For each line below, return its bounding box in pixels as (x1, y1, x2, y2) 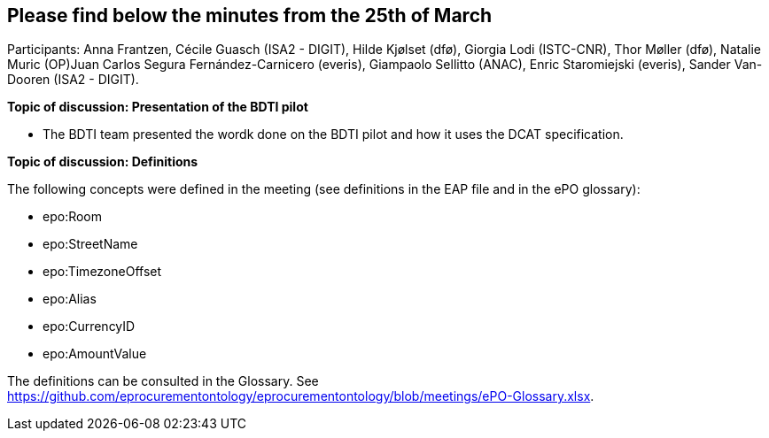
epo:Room (43, 209, 103, 225)
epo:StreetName (43, 236, 138, 252)
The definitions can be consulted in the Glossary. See (7, 373, 319, 389)
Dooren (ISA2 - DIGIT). (7, 72, 139, 88)
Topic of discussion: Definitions (7, 154, 198, 170)
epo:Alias (43, 291, 97, 307)
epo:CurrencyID (43, 319, 136, 334)
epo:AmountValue (43, 346, 147, 362)
